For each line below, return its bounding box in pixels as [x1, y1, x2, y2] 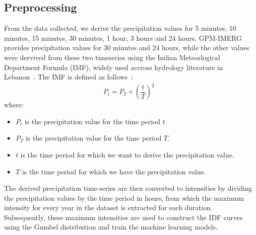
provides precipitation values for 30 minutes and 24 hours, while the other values [4, 42, 250, 53]
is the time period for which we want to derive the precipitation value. [20, 149, 234, 159]
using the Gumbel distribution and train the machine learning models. [4, 222, 218, 232]
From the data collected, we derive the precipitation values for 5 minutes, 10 [4, 23, 236, 33]
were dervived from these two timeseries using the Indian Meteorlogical [4, 52, 220, 62]
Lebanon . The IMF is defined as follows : [4, 72, 133, 82]
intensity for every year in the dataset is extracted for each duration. [4, 202, 213, 213]
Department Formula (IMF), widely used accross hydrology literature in [4, 62, 223, 72]
